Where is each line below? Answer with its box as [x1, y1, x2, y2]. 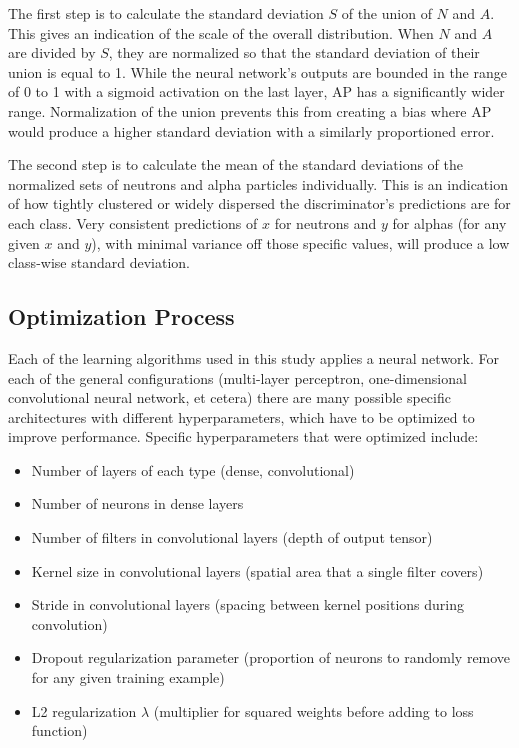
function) [31, 720, 88, 741]
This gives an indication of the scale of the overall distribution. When [8, 22, 434, 43]
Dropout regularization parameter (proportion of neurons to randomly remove [31, 647, 511, 668]
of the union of [341, 3, 432, 23]
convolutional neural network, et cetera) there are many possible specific [8, 387, 451, 408]
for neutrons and [274, 212, 377, 233]
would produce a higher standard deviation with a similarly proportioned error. [8, 120, 495, 141]
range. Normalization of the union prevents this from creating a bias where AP [8, 100, 492, 121]
